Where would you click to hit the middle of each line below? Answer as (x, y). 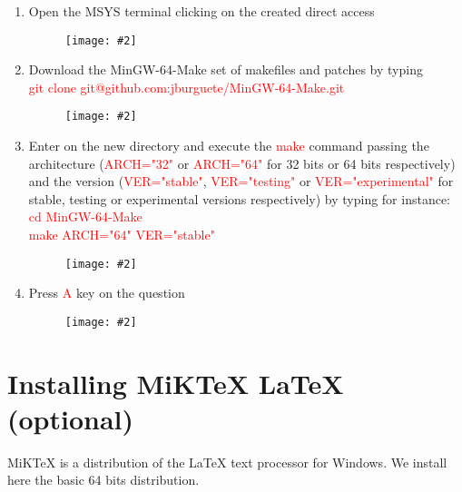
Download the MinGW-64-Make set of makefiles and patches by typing (226, 69)
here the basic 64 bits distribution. (103, 480)
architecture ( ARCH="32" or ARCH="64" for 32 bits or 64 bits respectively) (242, 163)
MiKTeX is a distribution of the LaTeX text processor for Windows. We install (227, 462)
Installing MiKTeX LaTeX (176, 383)
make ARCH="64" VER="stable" (122, 235)
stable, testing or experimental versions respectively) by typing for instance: (240, 198)
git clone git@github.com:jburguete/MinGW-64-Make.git (187, 87)
